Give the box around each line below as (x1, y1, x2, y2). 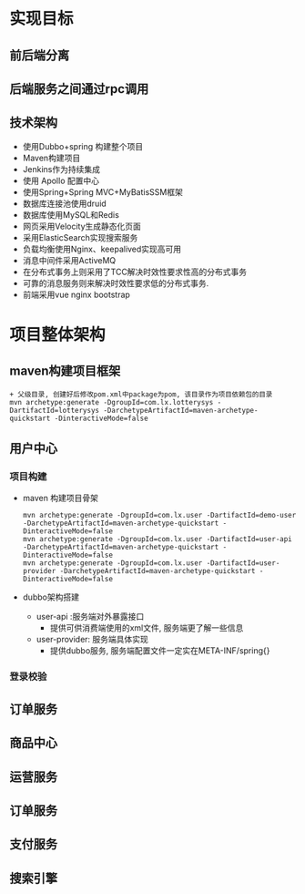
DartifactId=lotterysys (9, 406, 100, 415)
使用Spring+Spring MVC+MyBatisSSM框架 (22, 186, 184, 197)
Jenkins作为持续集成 (22, 163, 100, 174)
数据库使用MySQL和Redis (22, 209, 120, 220)
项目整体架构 (9, 324, 107, 344)
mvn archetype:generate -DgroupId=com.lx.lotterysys (9, 397, 214, 406)
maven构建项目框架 (9, 364, 121, 379)
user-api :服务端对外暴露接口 (36, 611, 145, 622)
